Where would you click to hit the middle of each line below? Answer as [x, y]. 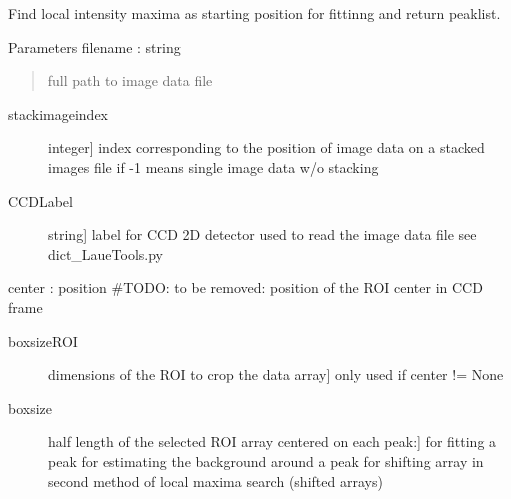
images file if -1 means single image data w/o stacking [213, 166]
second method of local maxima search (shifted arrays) [215, 480]
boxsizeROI [43, 340]
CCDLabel [40, 200]
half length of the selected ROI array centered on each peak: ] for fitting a [272, 441]
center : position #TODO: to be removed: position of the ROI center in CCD [245, 287]
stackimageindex [58, 113]
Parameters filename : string [94, 46]
